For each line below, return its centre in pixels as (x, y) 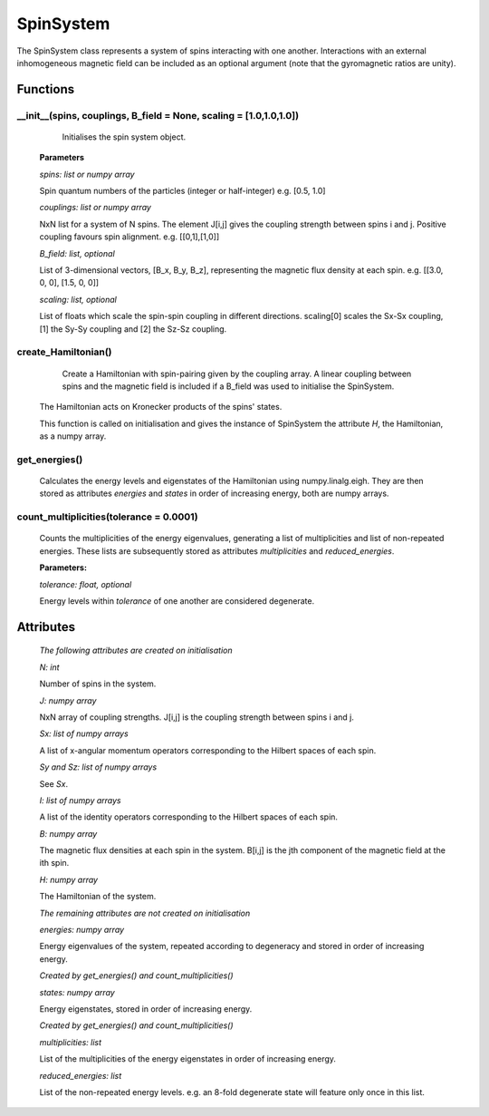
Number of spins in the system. (98, 684)
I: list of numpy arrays (80, 800)
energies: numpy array (82, 930)
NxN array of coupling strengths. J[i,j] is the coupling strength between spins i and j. (197, 717)
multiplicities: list (71, 1042)
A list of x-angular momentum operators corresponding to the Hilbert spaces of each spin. (208, 750)
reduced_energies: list (81, 1075)
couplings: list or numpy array (95, 208)
